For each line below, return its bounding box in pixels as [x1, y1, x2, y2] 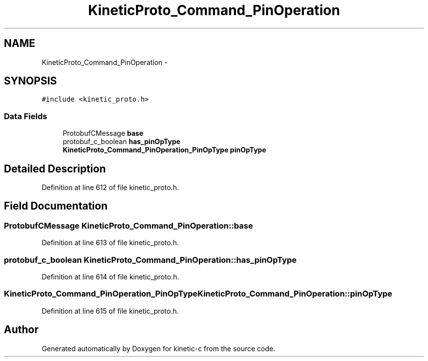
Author [4, 323, 39, 336]
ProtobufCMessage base [63, 129, 144, 138]
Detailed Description [4, 162, 106, 175]
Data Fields [4, 111, 47, 121]
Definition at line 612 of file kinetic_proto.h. [42, 183, 179, 192]
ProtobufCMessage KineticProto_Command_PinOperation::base [4, 220, 253, 231]
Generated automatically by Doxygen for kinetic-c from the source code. [42, 344, 276, 353]
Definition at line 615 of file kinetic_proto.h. [42, 306, 179, 315]
